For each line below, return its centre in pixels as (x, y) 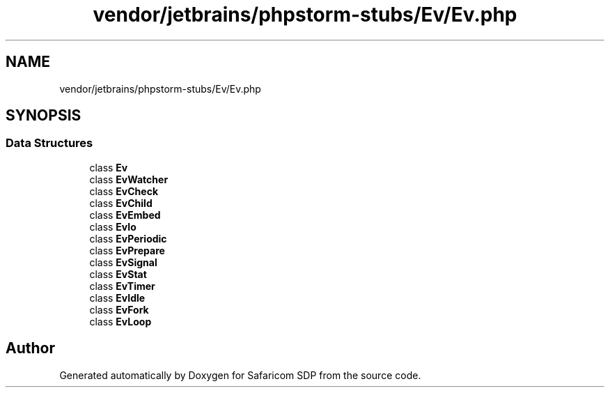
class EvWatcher (129, 179)
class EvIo (113, 226)
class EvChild (121, 203)
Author (30, 348)
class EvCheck (124, 191)
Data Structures (49, 143)
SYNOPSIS (44, 116)
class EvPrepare (127, 250)
